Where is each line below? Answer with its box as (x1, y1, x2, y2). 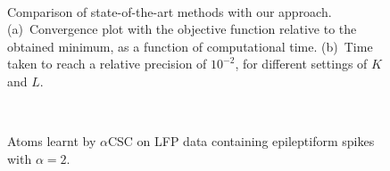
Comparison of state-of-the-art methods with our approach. (7, 2, 332, 20)
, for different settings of (235, 54, 368, 73)
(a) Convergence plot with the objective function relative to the (7, 20, 357, 38)
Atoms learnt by (7, 132, 96, 151)
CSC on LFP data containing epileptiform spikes (107, 132, 375, 151)
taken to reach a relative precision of (7, 54, 207, 73)
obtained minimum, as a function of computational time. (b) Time (7, 37, 373, 55)
